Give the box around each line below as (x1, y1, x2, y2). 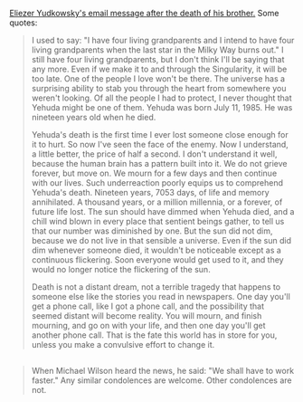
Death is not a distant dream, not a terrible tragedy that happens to (31, 282, 281, 292)
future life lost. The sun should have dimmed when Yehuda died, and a (31, 206, 295, 216)
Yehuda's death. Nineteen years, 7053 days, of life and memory (31, 187, 270, 197)
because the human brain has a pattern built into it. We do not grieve (31, 158, 288, 168)
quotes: (9, 17, 38, 28)
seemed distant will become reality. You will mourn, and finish (31, 311, 262, 321)
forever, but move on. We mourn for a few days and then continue (31, 167, 278, 178)
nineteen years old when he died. (31, 112, 156, 122)
